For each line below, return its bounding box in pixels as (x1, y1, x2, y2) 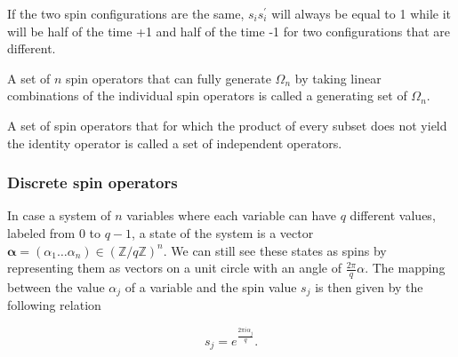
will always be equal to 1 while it (271, 4, 452, 22)
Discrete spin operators (7, 171, 178, 194)
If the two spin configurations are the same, (7, 4, 245, 22)
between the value (7, 277, 105, 296)
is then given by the (315, 277, 423, 296)
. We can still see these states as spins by (163, 241, 387, 259)
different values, (350, 206, 436, 225)
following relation (7, 296, 101, 314)
